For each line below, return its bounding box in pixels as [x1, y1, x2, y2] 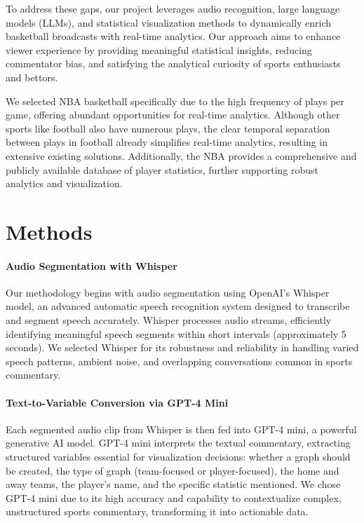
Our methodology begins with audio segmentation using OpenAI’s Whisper [6, 285, 330, 299]
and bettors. [6, 69, 58, 84]
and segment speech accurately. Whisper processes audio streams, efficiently [6, 313, 332, 327]
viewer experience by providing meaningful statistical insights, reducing [6, 42, 312, 57]
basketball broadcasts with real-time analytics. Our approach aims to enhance [6, 29, 341, 43]
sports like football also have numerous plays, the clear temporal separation [6, 121, 330, 135]
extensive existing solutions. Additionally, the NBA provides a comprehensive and [6, 148, 357, 163]
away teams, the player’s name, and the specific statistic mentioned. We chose [6, 477, 341, 491]
